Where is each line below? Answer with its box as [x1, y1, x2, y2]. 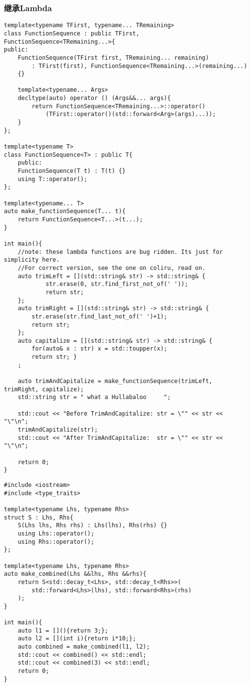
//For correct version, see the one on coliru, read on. [17, 264, 206, 271]
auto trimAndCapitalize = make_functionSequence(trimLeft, [17, 378, 213, 385]
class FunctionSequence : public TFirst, [4, 30, 140, 37]
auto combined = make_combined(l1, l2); [17, 643, 150, 651]
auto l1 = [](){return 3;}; [17, 627, 108, 634]
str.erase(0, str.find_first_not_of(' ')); [45, 281, 188, 288]
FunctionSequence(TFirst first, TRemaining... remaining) [17, 54, 209, 61]
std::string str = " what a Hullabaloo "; [17, 394, 171, 401]
